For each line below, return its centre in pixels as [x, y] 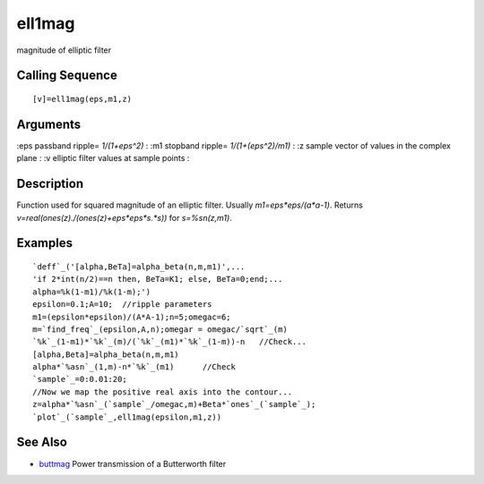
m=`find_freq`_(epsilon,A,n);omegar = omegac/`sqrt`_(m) [160, 329]
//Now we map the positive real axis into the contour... [163, 392]
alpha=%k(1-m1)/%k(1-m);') [92, 292]
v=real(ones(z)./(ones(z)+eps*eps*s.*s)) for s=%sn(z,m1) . [124, 217]
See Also [42, 442]
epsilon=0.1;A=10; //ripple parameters [122, 305]
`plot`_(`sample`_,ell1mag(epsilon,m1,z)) [127, 417]
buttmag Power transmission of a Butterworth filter [133, 463]
